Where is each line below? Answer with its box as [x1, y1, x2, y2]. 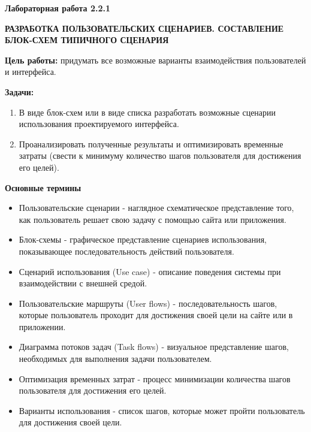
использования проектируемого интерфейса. [19, 117, 179, 130]
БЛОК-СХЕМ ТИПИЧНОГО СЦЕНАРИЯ [5, 34, 169, 46]
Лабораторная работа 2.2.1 [5, 2, 111, 14]
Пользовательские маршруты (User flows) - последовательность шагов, [19, 297, 277, 309]
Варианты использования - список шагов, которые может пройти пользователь [19, 404, 305, 416]
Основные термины [5, 181, 81, 194]
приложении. [19, 320, 66, 333]
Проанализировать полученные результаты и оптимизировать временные [19, 137, 283, 150]
